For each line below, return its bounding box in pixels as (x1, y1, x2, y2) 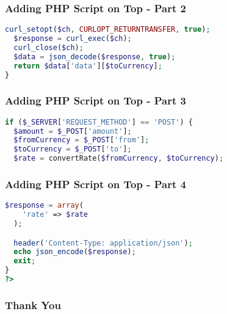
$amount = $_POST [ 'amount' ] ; (13, 126, 132, 136)
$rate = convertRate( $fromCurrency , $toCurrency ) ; (13, 154, 224, 163)
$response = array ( (5, 201, 84, 210)
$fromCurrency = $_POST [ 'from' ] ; (13, 136, 150, 145)
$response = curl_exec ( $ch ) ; (13, 34, 132, 43)
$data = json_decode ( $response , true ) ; (13, 52, 176, 61)
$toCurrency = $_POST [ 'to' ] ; (13, 145, 132, 154)
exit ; (13, 257, 36, 266)
